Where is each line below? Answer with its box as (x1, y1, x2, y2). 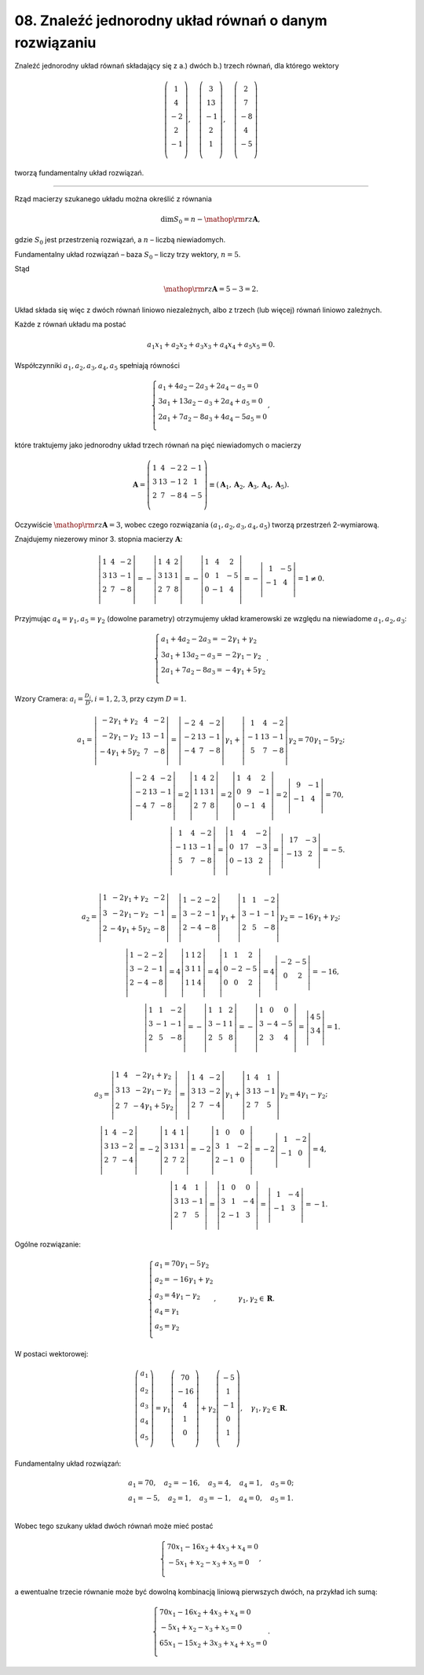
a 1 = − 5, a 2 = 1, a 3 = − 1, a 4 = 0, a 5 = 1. (128, 1494, 294, 1505)
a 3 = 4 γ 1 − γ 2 (154, 1290, 200, 1301)
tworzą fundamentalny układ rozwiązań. (14, 168, 144, 178)
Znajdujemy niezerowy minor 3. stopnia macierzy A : (14, 535, 183, 544)
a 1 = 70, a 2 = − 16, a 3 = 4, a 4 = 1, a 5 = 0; (128, 1478, 294, 1489)
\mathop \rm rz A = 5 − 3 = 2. (163, 285, 259, 294)
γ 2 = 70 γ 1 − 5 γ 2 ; (287, 735, 345, 746)
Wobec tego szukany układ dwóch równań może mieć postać (14, 1522, 214, 1530)
